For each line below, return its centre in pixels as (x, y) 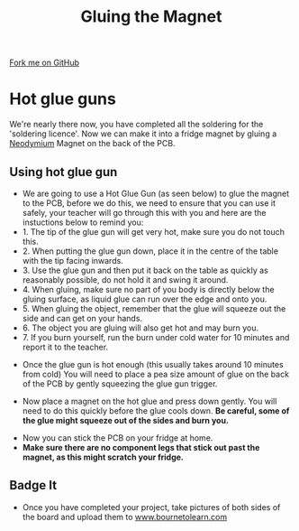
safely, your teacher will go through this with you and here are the (144, 212)
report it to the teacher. (65, 347)
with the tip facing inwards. (72, 260)
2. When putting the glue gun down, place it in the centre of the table (150, 251)
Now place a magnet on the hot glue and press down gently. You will (149, 401)
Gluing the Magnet (151, 17)
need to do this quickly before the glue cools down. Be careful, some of (156, 410)
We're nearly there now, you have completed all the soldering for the (136, 125)
